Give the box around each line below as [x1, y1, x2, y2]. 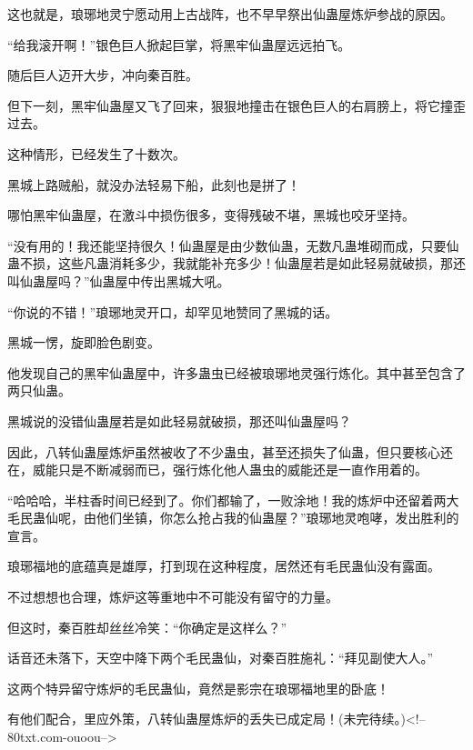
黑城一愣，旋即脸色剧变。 [7, 333, 160, 352]
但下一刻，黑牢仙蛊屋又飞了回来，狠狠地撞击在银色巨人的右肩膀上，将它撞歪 [7, 95, 466, 115]
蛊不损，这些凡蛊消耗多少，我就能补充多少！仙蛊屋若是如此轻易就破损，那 [7, 254, 453, 273]
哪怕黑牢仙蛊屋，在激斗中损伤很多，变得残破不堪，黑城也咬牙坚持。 [7, 205, 415, 225]
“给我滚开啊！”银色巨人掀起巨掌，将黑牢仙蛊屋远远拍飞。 [7, 35, 351, 54]
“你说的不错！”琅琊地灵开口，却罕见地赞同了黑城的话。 [7, 302, 338, 321]
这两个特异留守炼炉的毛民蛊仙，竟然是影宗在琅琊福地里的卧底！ [7, 678, 389, 697]
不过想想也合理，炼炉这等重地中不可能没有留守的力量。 [7, 587, 338, 606]
